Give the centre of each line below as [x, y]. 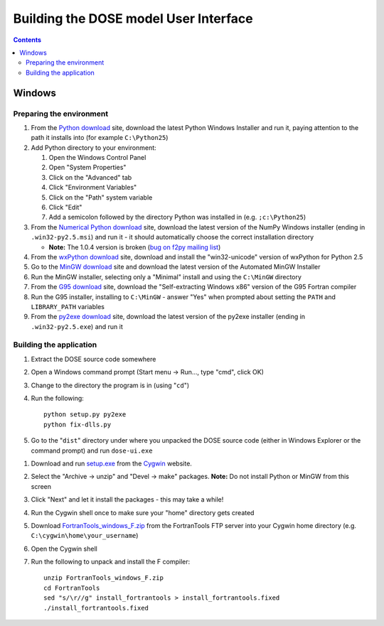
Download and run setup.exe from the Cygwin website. [111, 463]
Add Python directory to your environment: [94, 147]
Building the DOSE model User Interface [133, 18]
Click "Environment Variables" [93, 188]
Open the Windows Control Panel [97, 158]
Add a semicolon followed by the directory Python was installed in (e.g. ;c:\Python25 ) [177, 217]
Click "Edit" [65, 207]
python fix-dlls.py [78, 424]
